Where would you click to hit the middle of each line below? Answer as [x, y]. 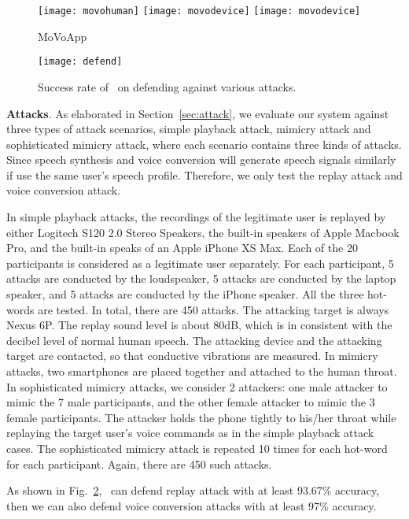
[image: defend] [80, 62]
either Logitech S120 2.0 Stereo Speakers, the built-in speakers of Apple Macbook [203, 232]
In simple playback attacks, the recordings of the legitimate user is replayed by [196, 217]
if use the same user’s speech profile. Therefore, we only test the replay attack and [204, 174]
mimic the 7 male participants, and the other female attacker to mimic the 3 [191, 402]
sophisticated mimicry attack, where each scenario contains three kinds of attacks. [204, 144]
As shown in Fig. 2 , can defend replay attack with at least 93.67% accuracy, [193, 490]
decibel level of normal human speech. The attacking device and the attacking [194, 340]
